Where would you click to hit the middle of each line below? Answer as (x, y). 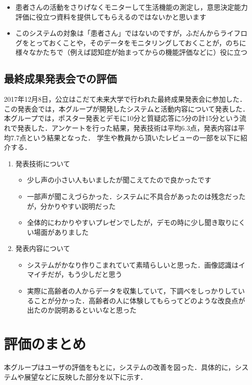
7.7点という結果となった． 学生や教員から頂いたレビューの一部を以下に (126, 137)
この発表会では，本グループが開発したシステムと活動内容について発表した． (127, 108)
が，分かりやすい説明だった (71, 206)
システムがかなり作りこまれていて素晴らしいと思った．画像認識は (133, 264)
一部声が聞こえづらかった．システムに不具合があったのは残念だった (136, 196)
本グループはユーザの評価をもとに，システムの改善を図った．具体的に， (119, 367)
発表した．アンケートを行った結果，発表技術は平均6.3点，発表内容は (127, 127)
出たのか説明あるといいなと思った (82, 310)
